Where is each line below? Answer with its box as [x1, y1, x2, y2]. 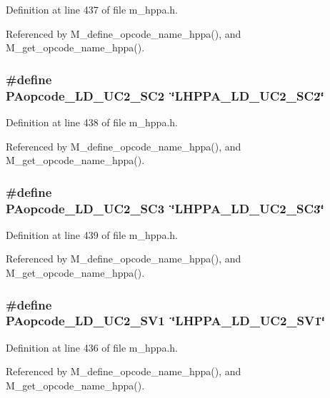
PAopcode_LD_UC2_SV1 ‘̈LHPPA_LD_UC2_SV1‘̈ [6, 312, 325, 330]
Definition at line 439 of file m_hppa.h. [6, 227, 178, 242]
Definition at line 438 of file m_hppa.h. [6, 114, 178, 129]
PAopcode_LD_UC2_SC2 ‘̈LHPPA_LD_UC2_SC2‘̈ [6, 86, 324, 104]
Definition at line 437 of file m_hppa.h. [6, 2, 178, 16]
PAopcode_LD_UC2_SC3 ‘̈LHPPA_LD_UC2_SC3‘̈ [6, 199, 324, 217]
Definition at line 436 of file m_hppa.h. [6, 340, 178, 354]
